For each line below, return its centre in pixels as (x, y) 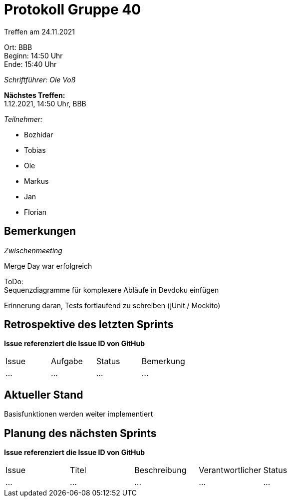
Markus (36, 181)
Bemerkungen (40, 231)
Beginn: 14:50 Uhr (33, 55)
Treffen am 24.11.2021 (40, 31)
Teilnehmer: (23, 119)
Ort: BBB (18, 47)
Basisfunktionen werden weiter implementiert (79, 414)
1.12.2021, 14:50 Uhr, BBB (45, 103)
